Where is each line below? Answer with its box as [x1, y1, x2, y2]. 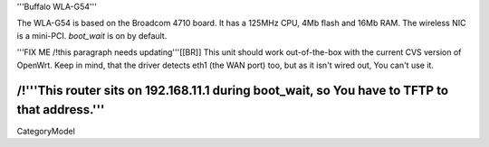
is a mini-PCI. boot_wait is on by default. [16, 30, 168, 41]
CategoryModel [16, 126, 76, 137]
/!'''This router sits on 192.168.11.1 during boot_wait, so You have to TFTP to [16, 83, 448, 98]
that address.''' [16, 102, 105, 117]
